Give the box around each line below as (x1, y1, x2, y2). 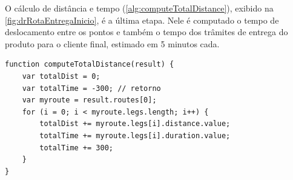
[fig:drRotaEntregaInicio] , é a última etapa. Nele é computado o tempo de (5, 13, 279, 26)
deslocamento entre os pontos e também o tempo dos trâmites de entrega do (5, 25, 288, 38)
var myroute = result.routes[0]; (22, 96, 157, 105)
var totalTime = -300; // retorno (22, 84, 161, 93)
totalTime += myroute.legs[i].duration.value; (39, 131, 231, 140)
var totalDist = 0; (22, 72, 100, 81)
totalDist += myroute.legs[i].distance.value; (39, 119, 231, 128)
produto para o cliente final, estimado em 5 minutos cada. (5, 37, 220, 50)
